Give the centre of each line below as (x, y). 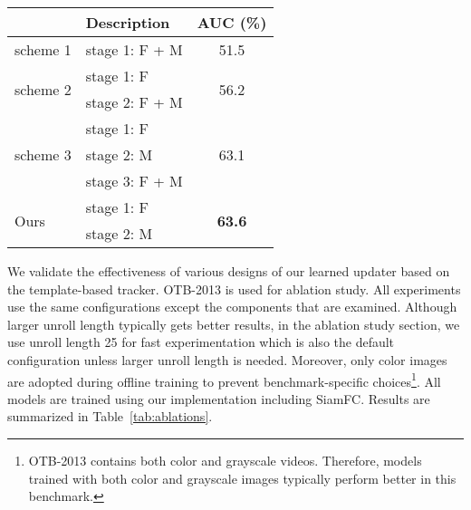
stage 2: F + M (134, 102)
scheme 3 (43, 154)
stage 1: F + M (134, 49)
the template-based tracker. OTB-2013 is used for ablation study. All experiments (234, 289)
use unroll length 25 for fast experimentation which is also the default (201, 342)
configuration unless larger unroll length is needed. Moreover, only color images (227, 359)
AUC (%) (232, 22)
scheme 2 (43, 89)
